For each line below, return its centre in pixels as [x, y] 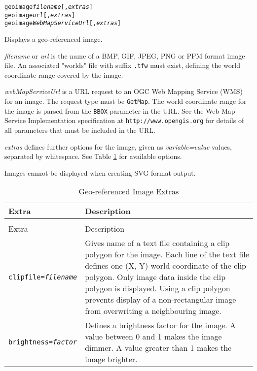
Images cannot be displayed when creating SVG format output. [100, 172]
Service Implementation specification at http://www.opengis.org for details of [124, 120]
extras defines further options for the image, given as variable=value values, [118, 146]
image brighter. [111, 359]
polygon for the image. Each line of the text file [167, 254]
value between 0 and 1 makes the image [153, 337]
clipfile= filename [43, 277]
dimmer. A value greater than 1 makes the [158, 348]
